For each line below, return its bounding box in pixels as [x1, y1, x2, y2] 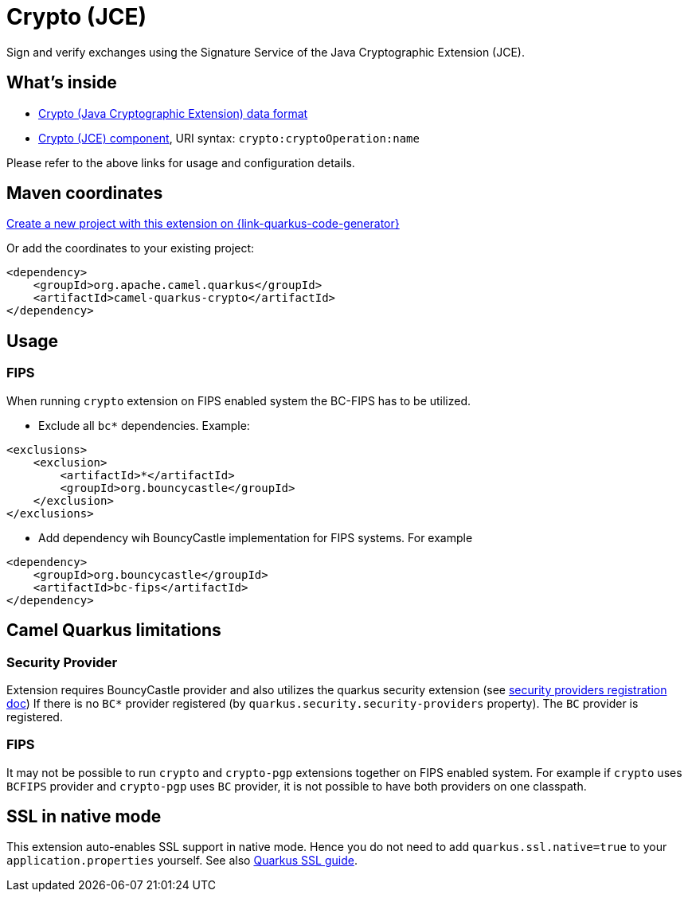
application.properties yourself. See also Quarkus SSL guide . [6, 853, 358, 868]
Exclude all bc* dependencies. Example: [38, 418, 250, 432]
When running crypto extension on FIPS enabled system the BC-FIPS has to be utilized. [6, 393, 471, 408]
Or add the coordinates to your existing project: [6, 241, 255, 256]
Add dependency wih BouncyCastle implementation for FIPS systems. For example [38, 530, 473, 545]
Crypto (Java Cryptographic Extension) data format [38, 106, 308, 120]
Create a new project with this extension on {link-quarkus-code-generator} [6, 217, 400, 231]
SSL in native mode [6, 806, 162, 827]
